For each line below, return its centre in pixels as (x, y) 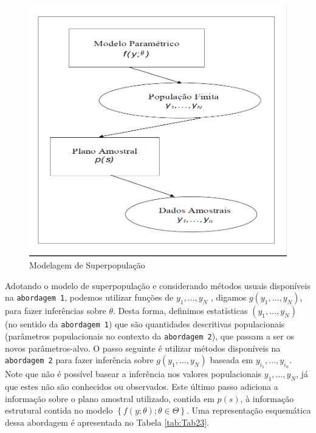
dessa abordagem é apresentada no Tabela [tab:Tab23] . (107, 422)
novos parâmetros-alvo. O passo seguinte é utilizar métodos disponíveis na (143, 348)
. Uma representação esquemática (249, 410)
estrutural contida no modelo (59, 410)
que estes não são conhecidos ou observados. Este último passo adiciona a (142, 387)
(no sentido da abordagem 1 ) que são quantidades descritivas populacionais (145, 324)
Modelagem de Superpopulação (87, 265)
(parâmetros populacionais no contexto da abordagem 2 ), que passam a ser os (149, 336)
